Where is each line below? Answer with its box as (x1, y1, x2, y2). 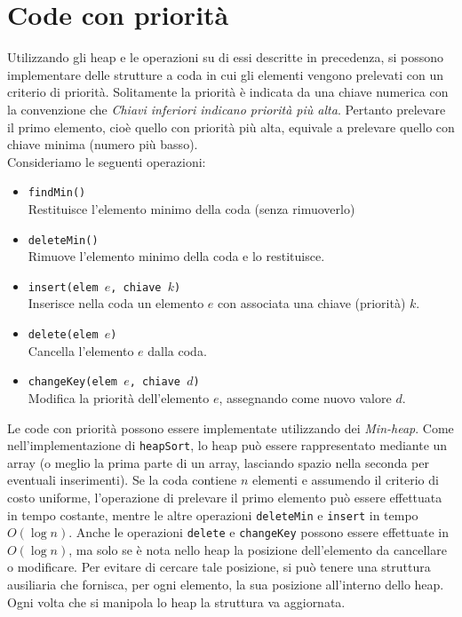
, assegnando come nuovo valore (219, 388, 392, 407)
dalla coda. (147, 341, 207, 360)
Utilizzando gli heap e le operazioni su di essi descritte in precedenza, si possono (7, 48, 444, 67)
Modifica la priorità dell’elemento (28, 388, 210, 407)
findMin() (28, 186, 86, 200)
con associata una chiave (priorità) (217, 294, 406, 312)
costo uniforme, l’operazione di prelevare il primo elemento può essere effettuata (7, 487, 442, 506)
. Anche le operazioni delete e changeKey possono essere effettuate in (68, 523, 449, 542)
